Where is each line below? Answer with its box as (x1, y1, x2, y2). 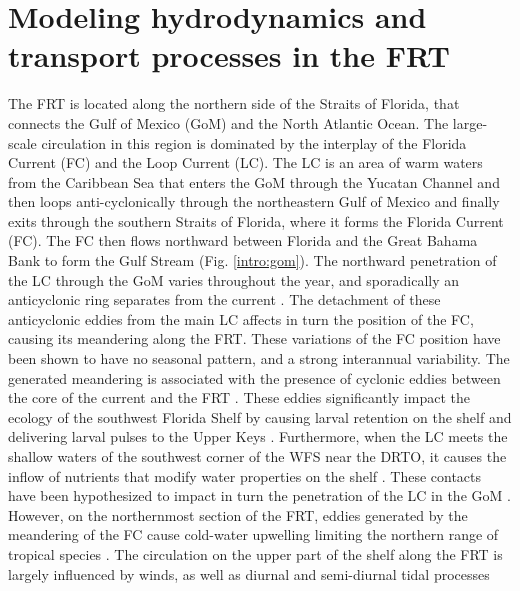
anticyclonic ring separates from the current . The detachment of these (8, 289, 441, 310)
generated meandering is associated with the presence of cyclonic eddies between (8, 367, 501, 388)
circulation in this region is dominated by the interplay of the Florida (41, 132, 467, 153)
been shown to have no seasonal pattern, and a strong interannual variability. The (8, 348, 510, 369)
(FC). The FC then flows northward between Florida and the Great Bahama (8, 230, 478, 251)
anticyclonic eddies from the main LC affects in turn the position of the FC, (8, 308, 474, 329)
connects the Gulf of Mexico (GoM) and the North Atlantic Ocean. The (8, 112, 449, 133)
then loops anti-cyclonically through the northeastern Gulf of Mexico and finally (8, 191, 500, 212)
